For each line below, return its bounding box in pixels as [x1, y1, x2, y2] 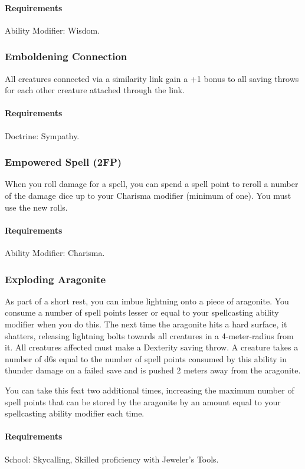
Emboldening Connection [5, 49, 127, 64]
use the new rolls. [5, 201, 68, 213]
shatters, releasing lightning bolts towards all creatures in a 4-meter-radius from [5, 329, 294, 342]
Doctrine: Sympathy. [5, 129, 80, 142]
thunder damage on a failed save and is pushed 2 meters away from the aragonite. [5, 364, 301, 376]
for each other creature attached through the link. [5, 84, 185, 96]
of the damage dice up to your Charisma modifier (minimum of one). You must [5, 189, 291, 201]
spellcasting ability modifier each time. [5, 407, 145, 419]
